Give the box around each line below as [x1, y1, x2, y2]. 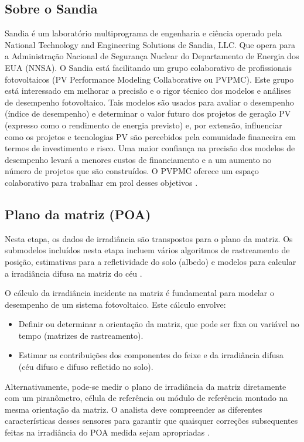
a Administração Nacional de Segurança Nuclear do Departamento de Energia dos [5, 50, 299, 62]
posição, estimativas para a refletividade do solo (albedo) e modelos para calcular [5, 255, 296, 267]
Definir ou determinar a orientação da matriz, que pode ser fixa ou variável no [18, 318, 299, 330]
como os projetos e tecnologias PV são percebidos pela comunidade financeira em [5, 130, 296, 142]
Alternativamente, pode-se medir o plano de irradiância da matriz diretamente [5, 380, 286, 392]
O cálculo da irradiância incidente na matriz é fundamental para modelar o [5, 287, 274, 299]
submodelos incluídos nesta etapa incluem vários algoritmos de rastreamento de [5, 244, 290, 256]
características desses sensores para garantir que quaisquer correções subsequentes [5, 414, 298, 427]
